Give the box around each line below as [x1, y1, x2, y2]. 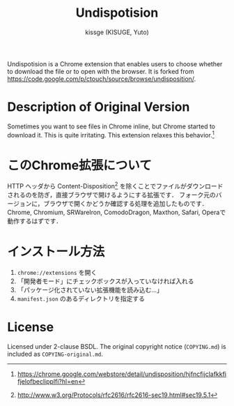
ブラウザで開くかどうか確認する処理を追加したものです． [43, 200, 208, 208]
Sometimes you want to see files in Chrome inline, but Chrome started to [7, 122, 216, 130]
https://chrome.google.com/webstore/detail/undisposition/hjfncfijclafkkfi [17, 370, 227, 378]
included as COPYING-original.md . [7, 350, 103, 358]
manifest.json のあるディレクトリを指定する [17, 294, 145, 303]
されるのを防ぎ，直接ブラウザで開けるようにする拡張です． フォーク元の [7, 190, 216, 200]
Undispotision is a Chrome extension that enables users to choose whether [7, 59, 223, 68]
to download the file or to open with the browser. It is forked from [7, 67, 194, 75]
